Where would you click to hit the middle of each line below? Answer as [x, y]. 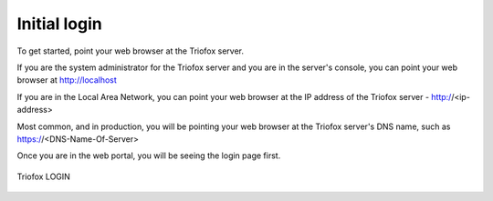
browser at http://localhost [67, 80]
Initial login [59, 24]
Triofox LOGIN [43, 176]
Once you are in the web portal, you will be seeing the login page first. [149, 156]
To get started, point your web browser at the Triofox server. [130, 51]
